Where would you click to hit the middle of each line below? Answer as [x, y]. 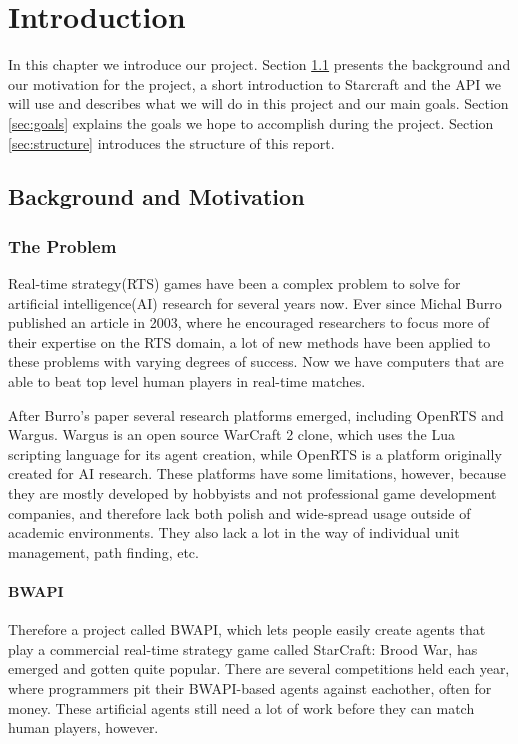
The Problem [62, 245]
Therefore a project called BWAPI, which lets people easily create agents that [247, 629]
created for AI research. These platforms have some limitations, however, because [257, 473]
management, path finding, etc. [103, 551]
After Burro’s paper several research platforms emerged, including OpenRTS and [256, 414]
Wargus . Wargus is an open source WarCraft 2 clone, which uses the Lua [231, 434]
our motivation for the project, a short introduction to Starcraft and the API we [254, 83]
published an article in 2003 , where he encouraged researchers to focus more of [249, 322]
